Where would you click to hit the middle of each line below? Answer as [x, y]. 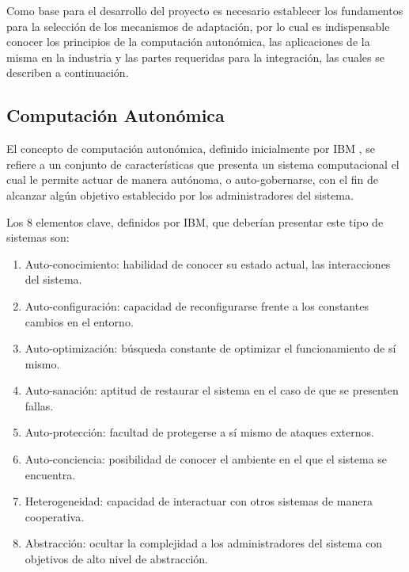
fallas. [39, 405]
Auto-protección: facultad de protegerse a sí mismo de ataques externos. [199, 432]
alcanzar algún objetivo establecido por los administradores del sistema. [180, 194]
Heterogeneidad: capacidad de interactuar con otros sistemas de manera [199, 501]
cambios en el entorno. [79, 321]
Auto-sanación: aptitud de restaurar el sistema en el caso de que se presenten [212, 390]
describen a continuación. [68, 72]
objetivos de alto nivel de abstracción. [116, 559]
